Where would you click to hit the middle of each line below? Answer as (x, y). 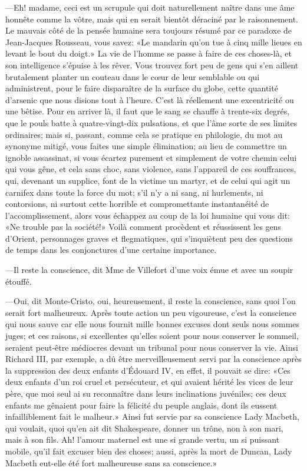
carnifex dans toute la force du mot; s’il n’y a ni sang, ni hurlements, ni (134, 192)
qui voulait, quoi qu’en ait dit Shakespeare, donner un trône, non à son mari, (144, 428)
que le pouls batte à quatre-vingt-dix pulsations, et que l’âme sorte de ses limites (151, 122)
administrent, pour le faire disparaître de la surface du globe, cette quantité (142, 88)
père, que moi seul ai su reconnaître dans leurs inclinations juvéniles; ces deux (146, 393)
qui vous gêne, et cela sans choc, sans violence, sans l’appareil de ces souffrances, (151, 169)
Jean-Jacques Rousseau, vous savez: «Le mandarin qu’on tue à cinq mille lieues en (154, 42)
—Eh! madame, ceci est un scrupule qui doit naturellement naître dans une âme (150, 7)
